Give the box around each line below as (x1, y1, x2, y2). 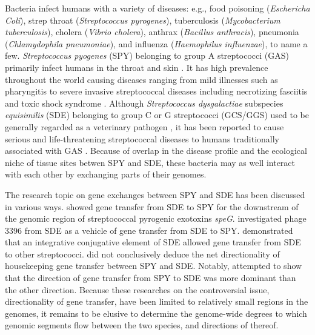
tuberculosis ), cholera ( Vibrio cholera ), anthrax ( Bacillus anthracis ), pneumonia (5, 25, 299, 38)
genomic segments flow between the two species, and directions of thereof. (5, 319, 279, 331)
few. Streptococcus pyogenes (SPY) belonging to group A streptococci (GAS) (5, 49, 289, 62)
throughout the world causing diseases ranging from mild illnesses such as (5, 73, 278, 85)
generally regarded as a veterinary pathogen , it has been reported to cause (5, 120, 284, 133)
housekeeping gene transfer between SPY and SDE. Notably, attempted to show (5, 259, 302, 272)
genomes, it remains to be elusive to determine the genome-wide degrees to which (5, 307, 307, 319)
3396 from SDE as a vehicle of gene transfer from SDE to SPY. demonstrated (5, 224, 293, 236)
